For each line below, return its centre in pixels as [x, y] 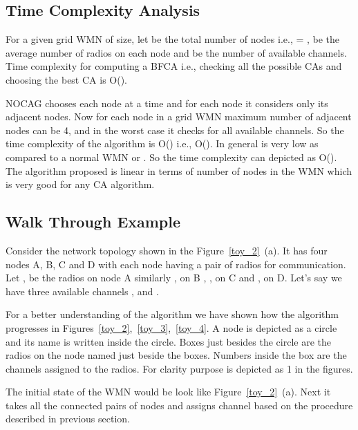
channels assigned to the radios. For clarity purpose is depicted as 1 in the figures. [179, 368]
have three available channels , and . [82, 291]
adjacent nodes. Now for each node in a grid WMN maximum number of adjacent [179, 116]
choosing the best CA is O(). [66, 79]
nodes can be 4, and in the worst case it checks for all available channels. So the [175, 130]
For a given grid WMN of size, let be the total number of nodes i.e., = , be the [173, 39]
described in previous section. [68, 419]
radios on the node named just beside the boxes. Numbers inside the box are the [176, 355]
